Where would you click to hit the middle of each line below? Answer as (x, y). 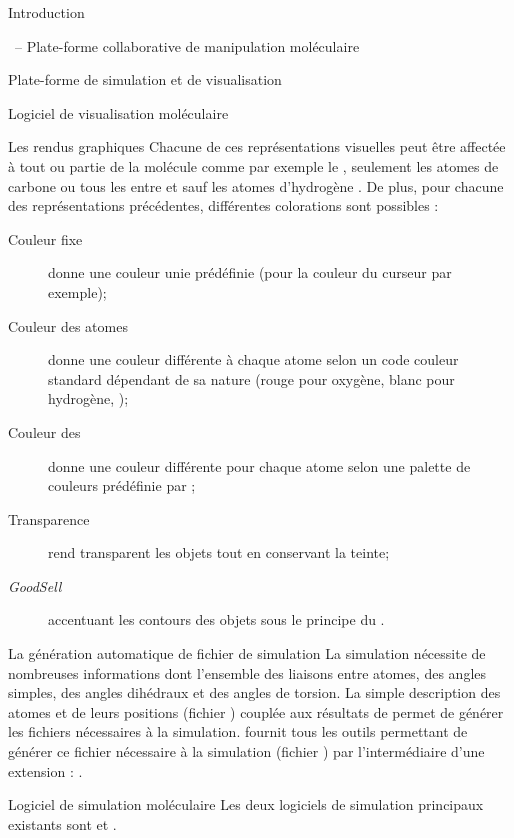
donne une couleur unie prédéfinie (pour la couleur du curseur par (250, 272)
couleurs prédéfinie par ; (122, 485)
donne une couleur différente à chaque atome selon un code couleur (253, 359)
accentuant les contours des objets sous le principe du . (216, 619)
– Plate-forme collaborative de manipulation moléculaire (187, 45)
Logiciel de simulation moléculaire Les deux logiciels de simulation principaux (246, 804)
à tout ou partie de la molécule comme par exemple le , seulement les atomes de (253, 165)
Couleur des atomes (68, 325)
